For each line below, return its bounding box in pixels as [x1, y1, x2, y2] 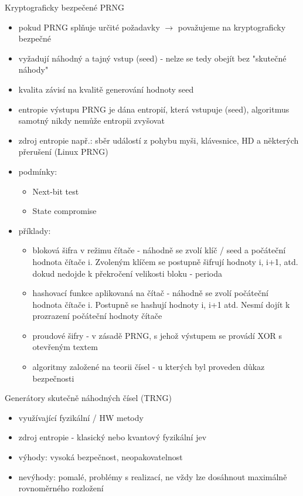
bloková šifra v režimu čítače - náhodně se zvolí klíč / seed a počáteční [32, 244, 286, 256]
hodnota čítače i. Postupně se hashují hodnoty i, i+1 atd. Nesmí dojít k [32, 298, 290, 310]
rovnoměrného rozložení [18, 482, 104, 494]
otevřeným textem [32, 341, 98, 353]
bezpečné [18, 32, 52, 45]
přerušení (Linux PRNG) [18, 145, 108, 158]
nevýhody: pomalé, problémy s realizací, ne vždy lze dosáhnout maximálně [18, 470, 287, 483]
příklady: [18, 224, 51, 236]
